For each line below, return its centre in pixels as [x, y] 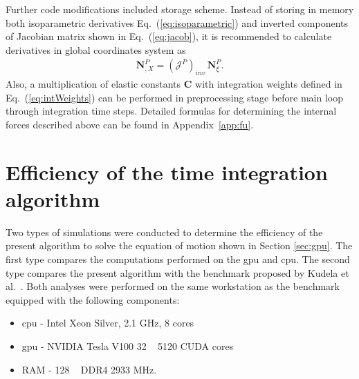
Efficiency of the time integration [167, 172]
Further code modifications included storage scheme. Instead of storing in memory [180, 9]
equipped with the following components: [93, 299]
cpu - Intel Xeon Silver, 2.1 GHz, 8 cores [108, 323]
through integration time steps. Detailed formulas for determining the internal [171, 111]
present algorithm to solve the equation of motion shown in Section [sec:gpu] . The [179, 245]
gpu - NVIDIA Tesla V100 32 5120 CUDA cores [128, 346]
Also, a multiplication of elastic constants [93, 84]
